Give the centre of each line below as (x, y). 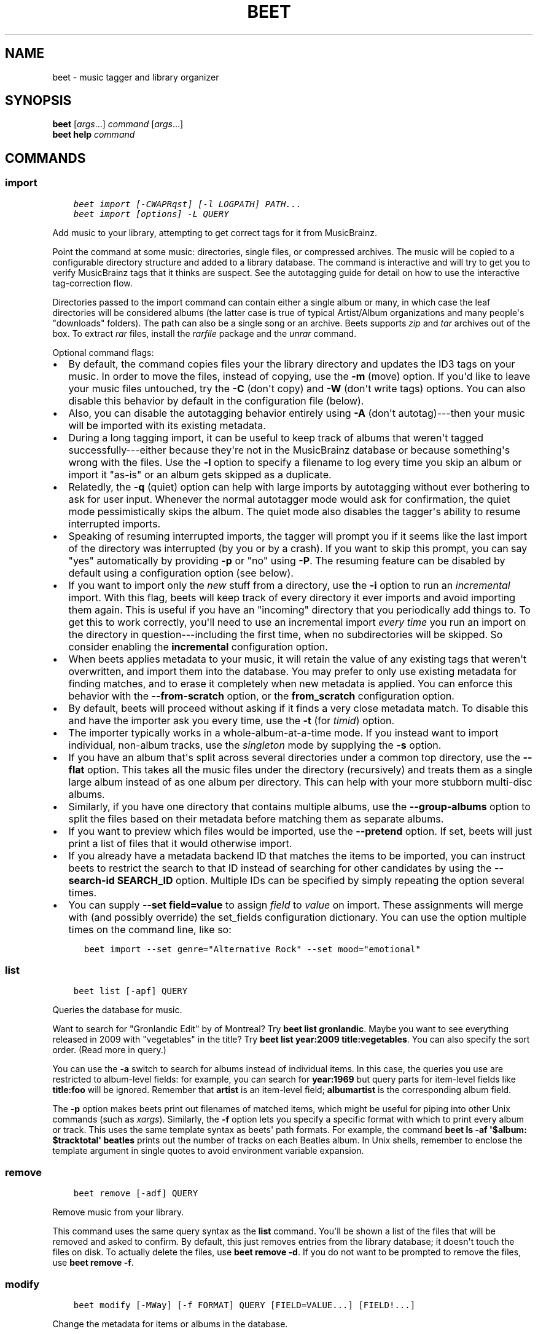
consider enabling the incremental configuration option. (198, 646)
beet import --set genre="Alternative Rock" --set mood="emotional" (252, 949)
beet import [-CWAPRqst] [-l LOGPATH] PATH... (187, 204)
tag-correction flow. (92, 283)
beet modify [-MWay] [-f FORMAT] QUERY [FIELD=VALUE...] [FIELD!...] (244, 1305)
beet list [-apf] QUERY (131, 991)
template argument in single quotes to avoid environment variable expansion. (208, 1151)
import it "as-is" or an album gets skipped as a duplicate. (200, 474)
